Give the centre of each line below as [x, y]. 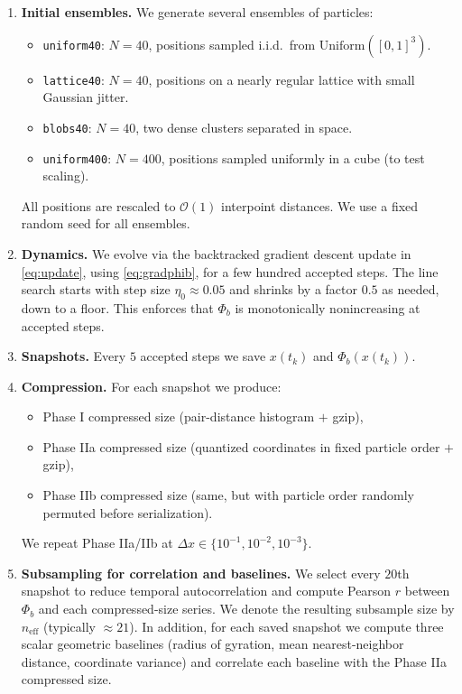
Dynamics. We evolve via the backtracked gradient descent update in [216, 253]
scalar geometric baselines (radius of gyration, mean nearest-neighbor [213, 644]
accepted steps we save [203, 356]
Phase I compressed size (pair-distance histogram [179, 416]
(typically [69, 626]
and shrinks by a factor [293, 289]
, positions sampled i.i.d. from [232, 44]
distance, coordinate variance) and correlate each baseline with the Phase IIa [234, 661]
